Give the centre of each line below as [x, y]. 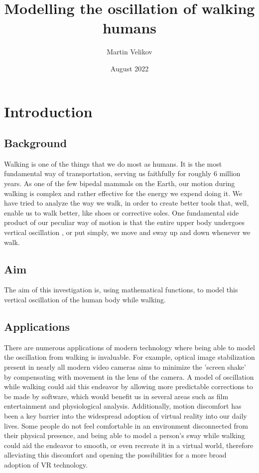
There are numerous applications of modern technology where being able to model [129, 347]
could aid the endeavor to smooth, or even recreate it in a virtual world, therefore [129, 445]
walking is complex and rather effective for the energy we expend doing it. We [123, 193]
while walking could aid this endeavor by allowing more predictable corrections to [129, 386]
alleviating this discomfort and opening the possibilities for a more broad [115, 455]
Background [36, 143]
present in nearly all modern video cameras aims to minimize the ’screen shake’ [125, 367]
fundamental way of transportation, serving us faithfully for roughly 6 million [122, 173]
